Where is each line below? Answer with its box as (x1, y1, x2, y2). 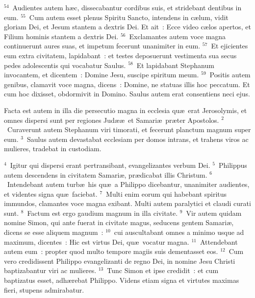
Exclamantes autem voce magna (129, 31, 226, 41)
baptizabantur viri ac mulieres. (4, 265, 97, 275)
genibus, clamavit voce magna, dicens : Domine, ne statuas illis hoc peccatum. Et (4, 79, 250, 89)
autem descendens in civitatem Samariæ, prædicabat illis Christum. (4, 169, 207, 180)
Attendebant (200, 236, 238, 247)
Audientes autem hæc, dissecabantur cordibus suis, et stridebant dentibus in (12, 2, 242, 12)
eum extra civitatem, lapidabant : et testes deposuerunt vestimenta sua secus (4, 50, 237, 60)
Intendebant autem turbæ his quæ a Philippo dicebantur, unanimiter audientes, (7, 179, 250, 189)
